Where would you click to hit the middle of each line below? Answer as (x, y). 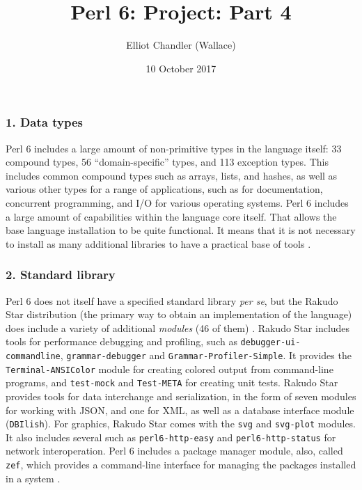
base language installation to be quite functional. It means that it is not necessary (181, 230)
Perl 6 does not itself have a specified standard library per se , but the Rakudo (172, 300)
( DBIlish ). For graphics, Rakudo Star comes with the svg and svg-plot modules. (181, 424)
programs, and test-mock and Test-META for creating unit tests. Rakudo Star (172, 382)
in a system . (33, 478)
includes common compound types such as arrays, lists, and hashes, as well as (172, 175)
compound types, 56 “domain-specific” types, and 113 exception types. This (167, 162)
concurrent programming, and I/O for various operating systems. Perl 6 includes (177, 202)
